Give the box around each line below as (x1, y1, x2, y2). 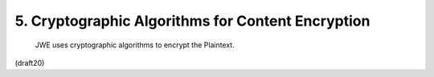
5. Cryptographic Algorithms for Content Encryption (14, 12, 371, 30)
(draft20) (14, 58, 45, 67)
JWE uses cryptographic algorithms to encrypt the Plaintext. (35, 40, 235, 50)
